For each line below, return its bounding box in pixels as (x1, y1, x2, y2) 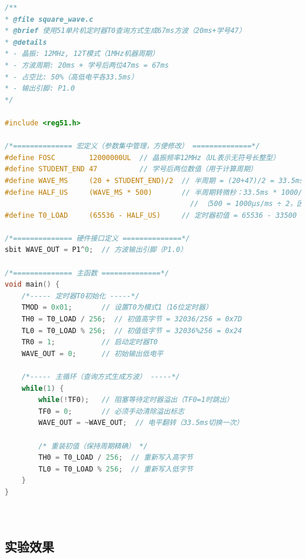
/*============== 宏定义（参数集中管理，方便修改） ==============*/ (5, 142, 260, 151)
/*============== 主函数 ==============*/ (5, 268, 169, 277)
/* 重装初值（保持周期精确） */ (38, 441, 148, 450)
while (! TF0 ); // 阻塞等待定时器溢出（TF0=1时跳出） (38, 396, 234, 404)
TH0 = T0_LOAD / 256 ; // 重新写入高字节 (38, 453, 193, 462)
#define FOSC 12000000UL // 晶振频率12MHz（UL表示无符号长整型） (5, 153, 280, 162)
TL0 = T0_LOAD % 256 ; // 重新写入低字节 (38, 464, 193, 473)
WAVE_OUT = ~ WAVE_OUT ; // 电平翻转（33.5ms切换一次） (38, 418, 244, 427)
